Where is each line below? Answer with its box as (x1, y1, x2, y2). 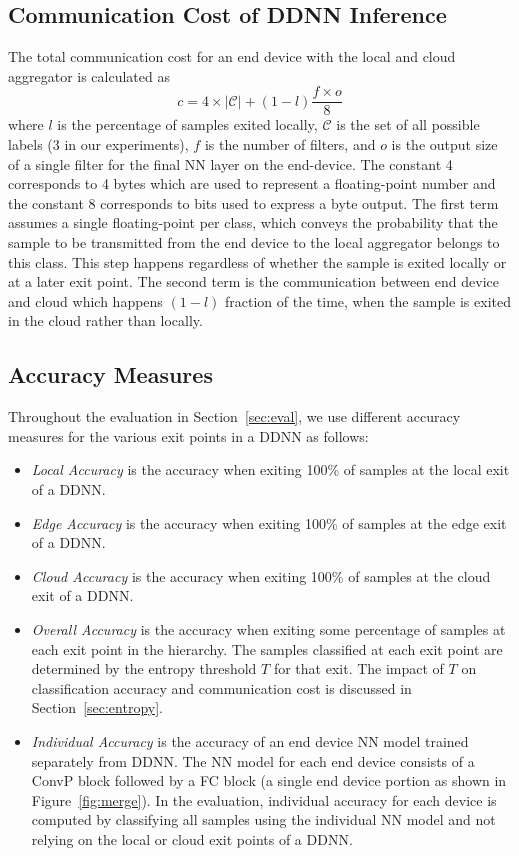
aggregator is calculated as (8, 65, 170, 86)
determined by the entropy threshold (31, 658, 257, 679)
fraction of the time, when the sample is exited (224, 290, 511, 311)
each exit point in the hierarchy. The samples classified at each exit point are (31, 638, 503, 659)
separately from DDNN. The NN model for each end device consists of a (31, 750, 475, 771)
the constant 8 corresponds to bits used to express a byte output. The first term (8, 192, 499, 213)
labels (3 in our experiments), (8, 134, 189, 155)
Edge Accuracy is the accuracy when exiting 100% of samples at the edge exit (31, 512, 507, 533)
